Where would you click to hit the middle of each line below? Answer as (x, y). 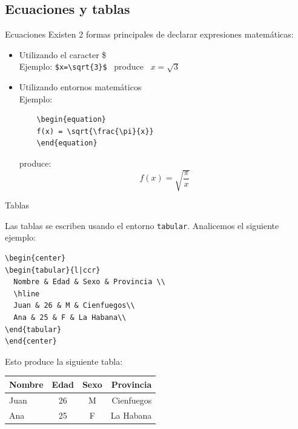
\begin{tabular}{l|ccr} (53, 270)
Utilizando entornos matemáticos (80, 87)
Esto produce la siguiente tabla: (64, 361)
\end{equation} (67, 143)
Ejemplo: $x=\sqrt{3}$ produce (81, 66)
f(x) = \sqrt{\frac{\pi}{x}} (95, 131)
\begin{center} (35, 258)
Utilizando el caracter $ (63, 54)
